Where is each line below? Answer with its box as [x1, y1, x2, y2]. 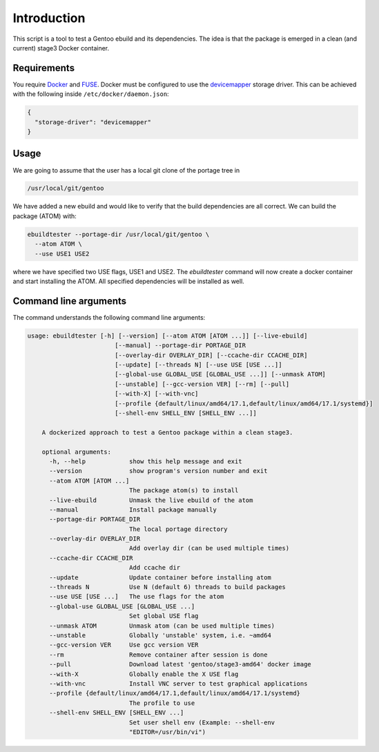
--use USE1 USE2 [35, 249, 90, 258]
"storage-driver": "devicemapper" [35, 118, 152, 126]
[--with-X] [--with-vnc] [114, 390, 199, 398]
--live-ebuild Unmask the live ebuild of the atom [49, 496, 253, 504]
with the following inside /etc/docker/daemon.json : [12, 90, 169, 98]
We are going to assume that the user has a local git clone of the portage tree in [12, 166, 240, 174]
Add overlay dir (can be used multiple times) [128, 544, 290, 552]
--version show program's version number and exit [49, 467, 268, 475]
